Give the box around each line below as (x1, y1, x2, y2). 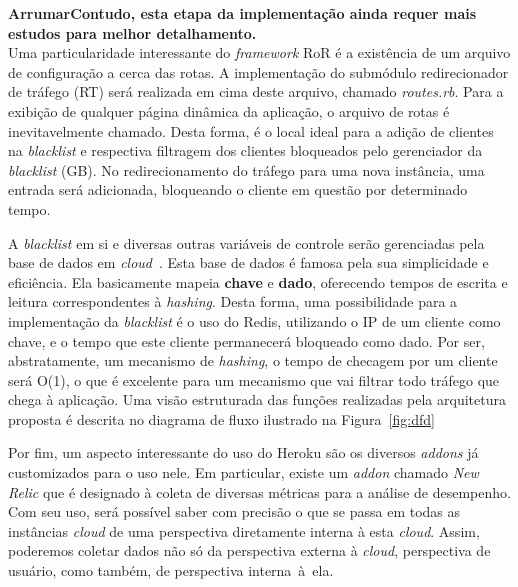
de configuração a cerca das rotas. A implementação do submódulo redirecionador (8, 61, 509, 82)
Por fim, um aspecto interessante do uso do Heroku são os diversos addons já (8, 442, 479, 463)
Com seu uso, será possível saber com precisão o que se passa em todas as (8, 501, 461, 522)
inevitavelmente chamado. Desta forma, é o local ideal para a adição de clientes (8, 120, 494, 141)
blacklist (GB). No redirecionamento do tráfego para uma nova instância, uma (8, 159, 485, 180)
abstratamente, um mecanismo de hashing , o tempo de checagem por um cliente (8, 350, 498, 371)
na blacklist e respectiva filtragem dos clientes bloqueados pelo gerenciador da (8, 140, 483, 161)
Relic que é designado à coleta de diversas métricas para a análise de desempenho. (8, 481, 511, 502)
